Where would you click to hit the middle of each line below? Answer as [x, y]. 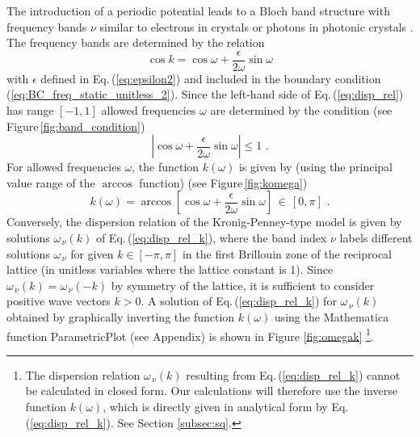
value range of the [51, 182]
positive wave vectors [59, 301]
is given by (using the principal [315, 167]
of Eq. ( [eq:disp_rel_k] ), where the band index [211, 237]
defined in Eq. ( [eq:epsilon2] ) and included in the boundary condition [211, 78]
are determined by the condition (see [301, 110]
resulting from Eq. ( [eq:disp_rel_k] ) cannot [293, 374]
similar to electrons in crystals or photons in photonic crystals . [256, 26]
